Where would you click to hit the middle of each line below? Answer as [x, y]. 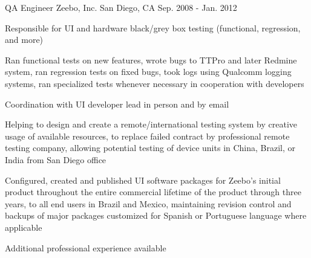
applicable [24, 227]
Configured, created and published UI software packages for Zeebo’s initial [143, 180]
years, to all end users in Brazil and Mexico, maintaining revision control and [148, 203]
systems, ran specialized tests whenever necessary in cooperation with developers [155, 83]
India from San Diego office [56, 159]
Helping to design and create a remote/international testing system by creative [151, 124]
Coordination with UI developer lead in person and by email [117, 104]
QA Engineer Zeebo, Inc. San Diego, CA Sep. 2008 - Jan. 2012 [121, 7]
